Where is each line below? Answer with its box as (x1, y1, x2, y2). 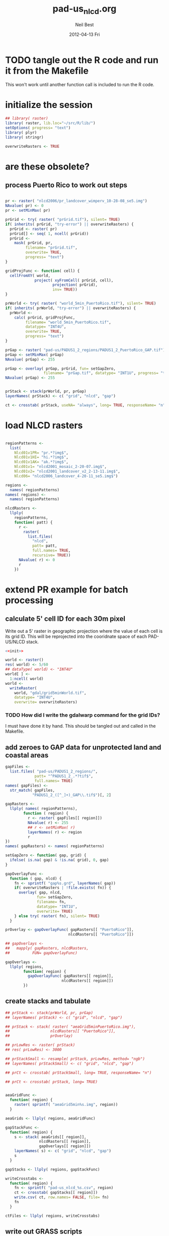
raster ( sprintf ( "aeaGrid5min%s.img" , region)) (14, 1102, 118, 1107)
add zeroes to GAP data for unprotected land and (5, 743, 161, 751)
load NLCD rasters (5, 420, 83, 431)
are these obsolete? (5, 161, 90, 172)
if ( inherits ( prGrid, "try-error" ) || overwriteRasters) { (5, 221, 134, 227)
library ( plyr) (5, 130, 37, 135)
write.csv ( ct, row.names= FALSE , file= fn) (14, 1195, 109, 1200)
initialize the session (5, 99, 93, 111)
